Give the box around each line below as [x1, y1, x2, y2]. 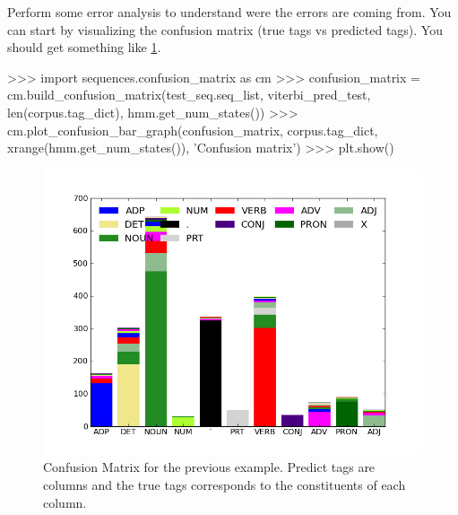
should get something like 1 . [7, 38, 161, 57]
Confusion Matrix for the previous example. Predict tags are [43, 458, 376, 476]
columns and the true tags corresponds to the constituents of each [43, 475, 406, 493]
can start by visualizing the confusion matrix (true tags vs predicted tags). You [7, 20, 443, 39]
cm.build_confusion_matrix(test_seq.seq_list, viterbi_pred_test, [7, 85, 371, 104]
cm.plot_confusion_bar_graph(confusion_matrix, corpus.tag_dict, [7, 120, 378, 139]
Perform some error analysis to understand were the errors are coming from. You [7, 3, 452, 21]
